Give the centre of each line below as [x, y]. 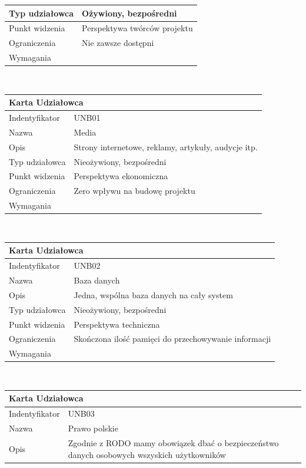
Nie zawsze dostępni [118, 43]
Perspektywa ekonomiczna [121, 176]
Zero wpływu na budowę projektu [134, 191]
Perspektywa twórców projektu [137, 28]
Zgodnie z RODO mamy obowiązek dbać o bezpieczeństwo [173, 442]
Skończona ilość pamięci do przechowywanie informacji [172, 339]
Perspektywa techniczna [117, 324]
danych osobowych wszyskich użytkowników [147, 454]
